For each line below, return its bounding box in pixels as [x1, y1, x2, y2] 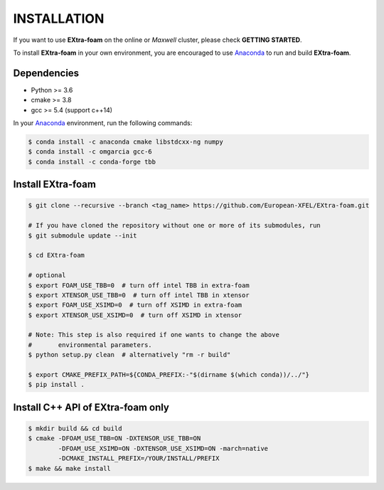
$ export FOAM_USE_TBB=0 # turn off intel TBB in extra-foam [28, 281, 250, 289]
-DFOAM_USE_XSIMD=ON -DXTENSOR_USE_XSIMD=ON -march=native [58, 444, 269, 452]
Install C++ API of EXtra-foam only [13, 401, 170, 413]
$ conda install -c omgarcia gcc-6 [28, 148, 152, 156]
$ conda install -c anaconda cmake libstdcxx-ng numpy [28, 138, 223, 146]
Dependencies [13, 67, 80, 79]
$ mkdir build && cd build [28, 425, 122, 432]
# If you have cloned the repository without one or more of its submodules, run [28, 221, 321, 230]
